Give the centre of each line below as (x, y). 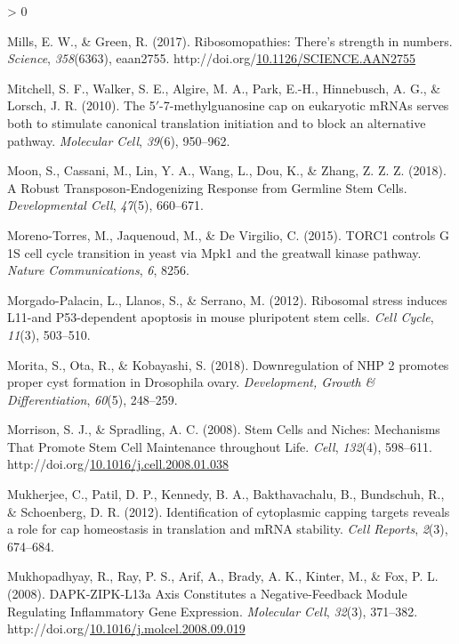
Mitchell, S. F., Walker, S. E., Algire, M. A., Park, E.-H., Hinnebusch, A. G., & (224, 88)
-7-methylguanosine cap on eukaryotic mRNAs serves (304, 105)
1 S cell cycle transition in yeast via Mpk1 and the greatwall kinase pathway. (214, 252)
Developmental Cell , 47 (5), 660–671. (105, 205)
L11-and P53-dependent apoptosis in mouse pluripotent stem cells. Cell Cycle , (221, 317)
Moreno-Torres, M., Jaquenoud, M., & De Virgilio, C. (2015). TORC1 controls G (228, 234)
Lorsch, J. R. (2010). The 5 (81, 105)
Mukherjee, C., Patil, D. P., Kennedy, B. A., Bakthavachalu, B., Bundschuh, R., (226, 494)
